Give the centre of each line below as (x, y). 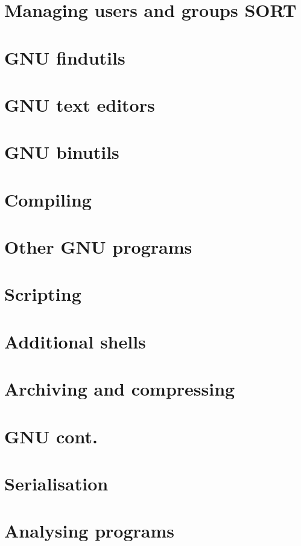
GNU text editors (80, 104)
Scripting (43, 294)
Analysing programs (89, 531)
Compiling (48, 199)
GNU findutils (65, 57)
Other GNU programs (98, 247)
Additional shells (75, 341)
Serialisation (56, 483)
